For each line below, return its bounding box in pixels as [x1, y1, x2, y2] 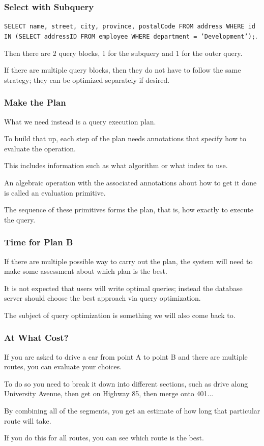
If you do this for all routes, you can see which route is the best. [4, 432, 204, 443]
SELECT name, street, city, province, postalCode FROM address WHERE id [4, 23, 255, 30]
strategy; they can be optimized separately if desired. [4, 74, 170, 85]
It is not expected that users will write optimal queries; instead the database [4, 282, 243, 293]
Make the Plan [4, 96, 66, 109]
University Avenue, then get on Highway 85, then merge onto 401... [4, 388, 214, 399]
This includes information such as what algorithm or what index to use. [4, 160, 228, 171]
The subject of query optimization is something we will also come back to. [4, 309, 236, 320]
